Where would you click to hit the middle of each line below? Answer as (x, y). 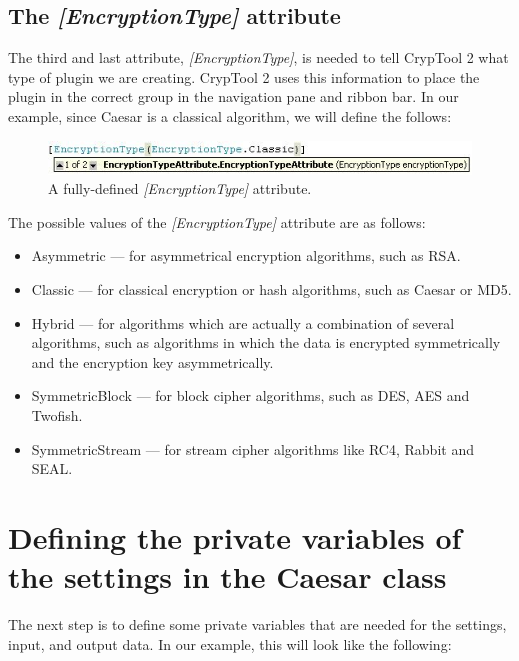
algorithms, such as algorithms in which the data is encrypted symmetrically (266, 342)
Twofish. (57, 415)
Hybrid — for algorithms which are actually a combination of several (243, 322)
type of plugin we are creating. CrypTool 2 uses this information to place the (244, 76)
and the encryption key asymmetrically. (152, 361)
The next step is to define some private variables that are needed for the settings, (257, 624)
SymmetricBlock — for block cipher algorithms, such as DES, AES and (250, 395)
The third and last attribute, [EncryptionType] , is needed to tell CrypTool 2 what (258, 57)
